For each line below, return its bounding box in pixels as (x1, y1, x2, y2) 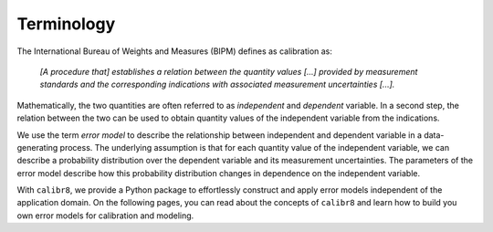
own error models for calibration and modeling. (16, 210, 194, 221)
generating (16, 142, 58, 153)
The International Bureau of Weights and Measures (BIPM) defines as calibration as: (16, 46, 333, 57)
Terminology (16, 14, 116, 34)
